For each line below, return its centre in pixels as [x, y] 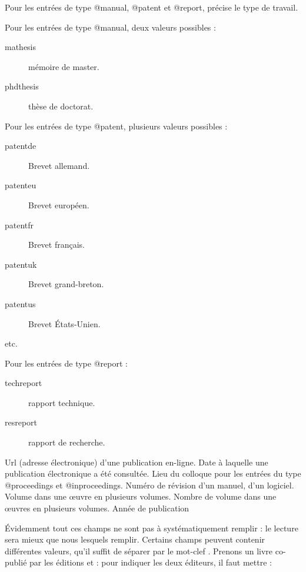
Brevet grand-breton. [66, 284]
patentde [21, 146]
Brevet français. [57, 245]
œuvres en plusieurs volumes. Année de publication [97, 508]
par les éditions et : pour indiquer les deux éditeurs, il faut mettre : [151, 562]
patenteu [21, 185]
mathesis [21, 47]
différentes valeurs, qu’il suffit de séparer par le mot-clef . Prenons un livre [139, 551]
